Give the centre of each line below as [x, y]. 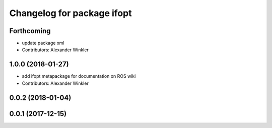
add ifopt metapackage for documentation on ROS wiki [79, 76]
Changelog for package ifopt [71, 13]
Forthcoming [30, 31]
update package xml [43, 43]
